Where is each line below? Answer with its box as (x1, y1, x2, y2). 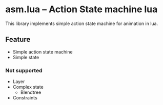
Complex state (12, 84, 44, 90)
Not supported (5, 67, 43, 74)
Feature (5, 35, 31, 44)
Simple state (12, 54, 39, 60)
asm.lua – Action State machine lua (5, 4, 158, 15)
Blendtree (20, 89, 42, 95)
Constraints (12, 95, 37, 101)
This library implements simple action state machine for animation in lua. (5, 20, 158, 27)
